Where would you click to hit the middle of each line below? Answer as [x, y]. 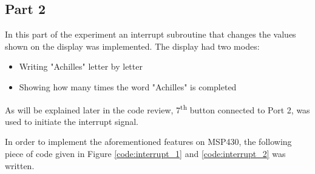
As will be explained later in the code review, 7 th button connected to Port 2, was [157, 109]
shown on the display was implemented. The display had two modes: [132, 46]
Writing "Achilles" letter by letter [81, 66]
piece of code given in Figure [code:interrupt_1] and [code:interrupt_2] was [145, 154]
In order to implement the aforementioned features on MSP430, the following [148, 142]
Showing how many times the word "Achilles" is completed [128, 86]
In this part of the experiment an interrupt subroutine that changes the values [151, 34]
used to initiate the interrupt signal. [72, 121]
